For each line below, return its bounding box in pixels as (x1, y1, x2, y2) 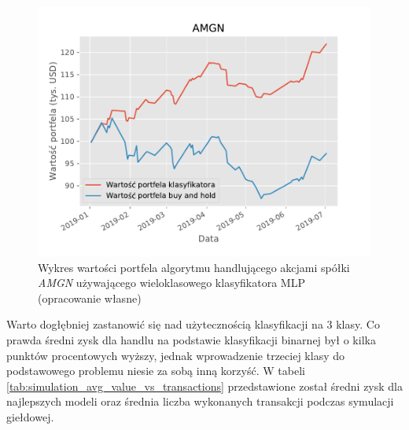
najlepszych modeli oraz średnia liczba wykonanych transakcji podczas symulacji (6, 393, 394, 410)
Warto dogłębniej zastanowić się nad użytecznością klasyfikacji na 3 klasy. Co (6, 316, 380, 333)
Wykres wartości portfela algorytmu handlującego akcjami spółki (38, 259, 350, 275)
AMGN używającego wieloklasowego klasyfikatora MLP (38, 274, 305, 291)
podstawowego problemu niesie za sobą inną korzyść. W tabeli (6, 362, 305, 379)
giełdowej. (6, 408, 54, 424)
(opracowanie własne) (38, 289, 142, 306)
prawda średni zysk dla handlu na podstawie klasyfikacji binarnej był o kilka (6, 331, 376, 347)
